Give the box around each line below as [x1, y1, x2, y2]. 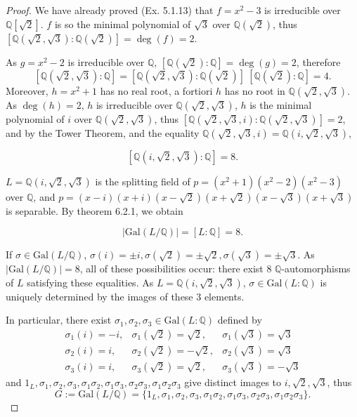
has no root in [224, 83, 285, 98]
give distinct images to [184, 375, 282, 390]
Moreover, [6, 83, 48, 98]
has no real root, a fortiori [100, 83, 213, 98]
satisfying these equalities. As [27, 274, 154, 289]
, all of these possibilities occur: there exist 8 [79, 261, 272, 276]
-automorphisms [281, 261, 351, 276]
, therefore [296, 54, 341, 69]
